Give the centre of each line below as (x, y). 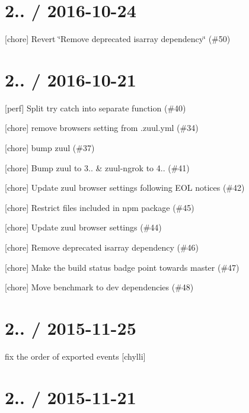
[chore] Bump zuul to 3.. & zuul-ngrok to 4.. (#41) (97, 167)
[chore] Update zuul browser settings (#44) (83, 227)
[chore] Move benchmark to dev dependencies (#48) (99, 287)
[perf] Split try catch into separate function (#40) (95, 108)
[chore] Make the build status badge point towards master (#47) (122, 267)
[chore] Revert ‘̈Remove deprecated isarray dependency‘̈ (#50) (118, 39)
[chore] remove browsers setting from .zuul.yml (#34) (102, 128)
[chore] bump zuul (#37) (50, 148)
